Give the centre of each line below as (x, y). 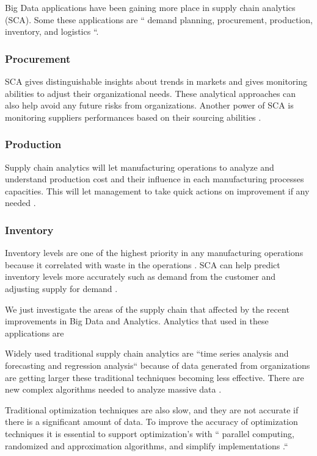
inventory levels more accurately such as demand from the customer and (140, 276)
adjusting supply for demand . (61, 288)
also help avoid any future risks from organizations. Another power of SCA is (149, 105)
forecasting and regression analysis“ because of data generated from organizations (158, 365)
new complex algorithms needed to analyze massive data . (113, 389)
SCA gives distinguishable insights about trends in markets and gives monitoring (156, 81)
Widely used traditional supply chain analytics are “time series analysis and (147, 353)
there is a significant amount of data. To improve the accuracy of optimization (151, 422)
